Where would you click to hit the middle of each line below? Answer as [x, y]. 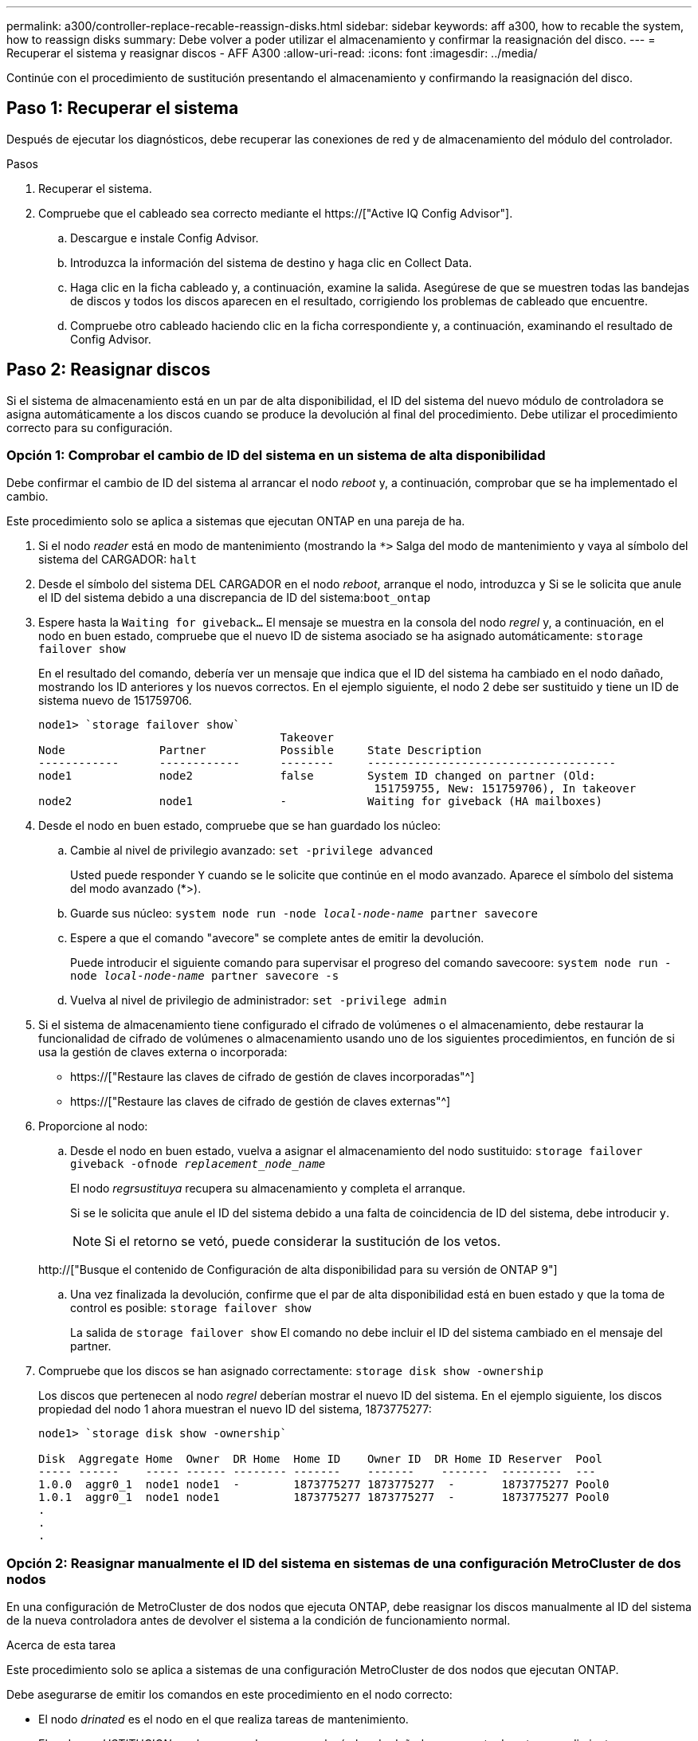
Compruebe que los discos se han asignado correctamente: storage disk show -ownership [291, 1371]
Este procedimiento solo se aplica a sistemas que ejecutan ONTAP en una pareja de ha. [236, 521]
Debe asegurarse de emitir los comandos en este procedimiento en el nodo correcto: [229, 1695]
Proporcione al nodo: [93, 1126]
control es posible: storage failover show [191, 1308]
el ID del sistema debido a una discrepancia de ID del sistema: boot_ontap [235, 598]
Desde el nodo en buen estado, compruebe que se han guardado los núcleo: [240, 826]
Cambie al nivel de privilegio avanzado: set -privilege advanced [252, 851]
